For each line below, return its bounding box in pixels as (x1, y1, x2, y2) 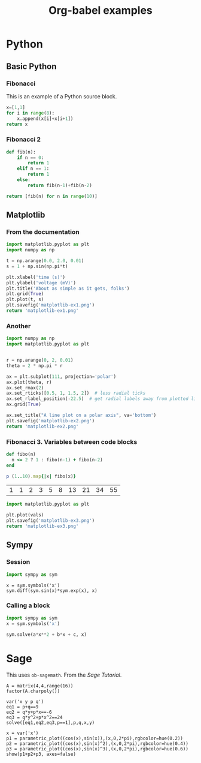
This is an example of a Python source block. (6, 92, 117, 100)
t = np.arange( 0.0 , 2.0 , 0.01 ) (6, 258, 84, 264)
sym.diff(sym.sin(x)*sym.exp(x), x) (6, 587, 98, 594)
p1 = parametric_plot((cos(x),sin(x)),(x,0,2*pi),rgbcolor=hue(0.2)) (6, 735, 184, 741)
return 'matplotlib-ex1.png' (6, 308, 79, 314)
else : (17, 177, 31, 183)
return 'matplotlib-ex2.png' (6, 423, 79, 429)
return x (6, 121, 28, 127)
